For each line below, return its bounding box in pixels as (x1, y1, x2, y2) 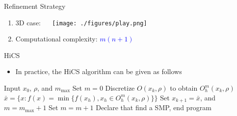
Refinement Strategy (4, 1, 66, 11)
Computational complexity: (15, 34, 98, 44)
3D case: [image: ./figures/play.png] (15, 17, 147, 27)
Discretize (105, 83, 135, 93)
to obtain (170, 83, 198, 93)
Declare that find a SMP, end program (96, 102, 212, 113)
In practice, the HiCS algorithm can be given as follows (15, 66, 182, 77)
